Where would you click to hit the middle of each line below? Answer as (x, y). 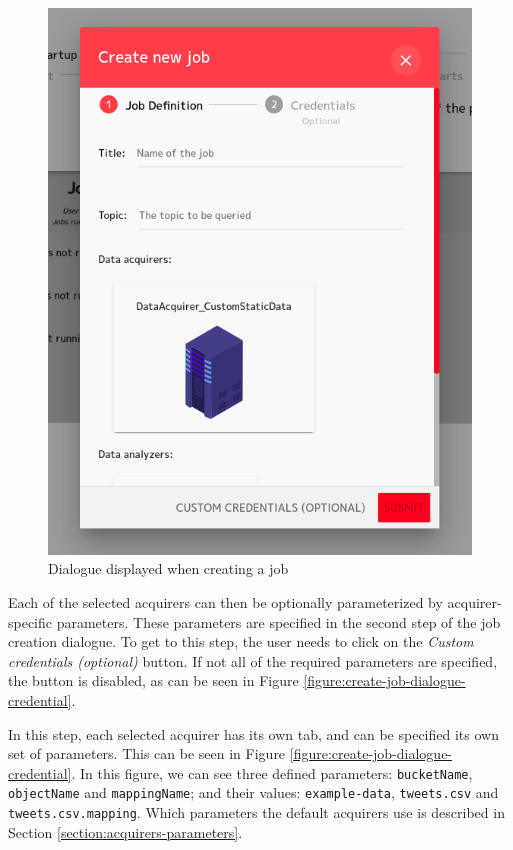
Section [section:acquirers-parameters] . (125, 831)
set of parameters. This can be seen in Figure (147, 753)
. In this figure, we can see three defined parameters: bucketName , (272, 772)
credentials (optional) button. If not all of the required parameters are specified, (253, 660)
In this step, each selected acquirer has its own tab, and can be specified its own (253, 733)
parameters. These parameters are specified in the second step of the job (278, 621)
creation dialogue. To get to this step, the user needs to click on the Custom (241, 641)
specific (30, 621)
